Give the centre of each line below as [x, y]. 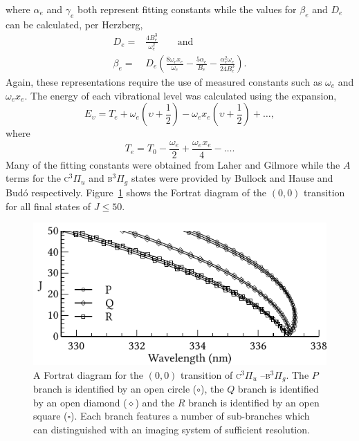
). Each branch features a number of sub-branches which [190, 416]
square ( [50, 416]
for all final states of [48, 206]
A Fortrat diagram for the [89, 374]
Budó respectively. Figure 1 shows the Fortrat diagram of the [136, 192]
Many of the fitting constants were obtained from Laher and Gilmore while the [173, 164]
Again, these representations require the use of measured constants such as [164, 82]
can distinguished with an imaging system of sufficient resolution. [172, 429]
